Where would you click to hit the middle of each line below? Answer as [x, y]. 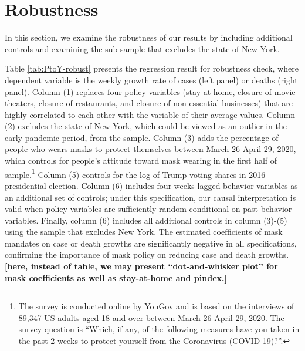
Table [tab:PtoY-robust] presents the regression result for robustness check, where [152, 68]
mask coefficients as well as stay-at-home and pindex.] [116, 277]
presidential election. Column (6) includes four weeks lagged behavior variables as [151, 185]
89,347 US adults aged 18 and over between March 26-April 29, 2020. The [151, 317]
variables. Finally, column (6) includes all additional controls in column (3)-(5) [146, 220]
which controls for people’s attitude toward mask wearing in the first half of [141, 161]
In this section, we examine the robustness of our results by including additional [149, 37]
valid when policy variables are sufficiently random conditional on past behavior [148, 209]
